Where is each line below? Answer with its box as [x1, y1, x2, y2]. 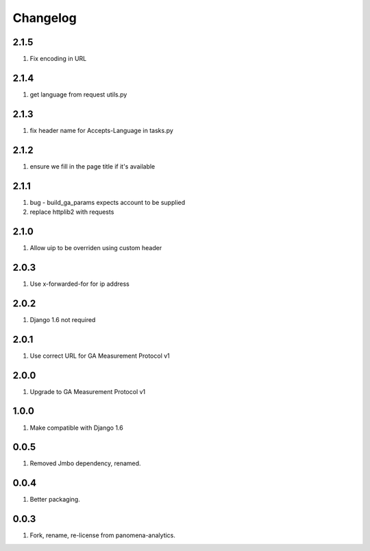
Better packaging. [29, 495, 80, 504]
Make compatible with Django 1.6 [29, 424, 123, 432]
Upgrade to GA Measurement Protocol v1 [29, 387, 146, 395]
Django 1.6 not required [29, 315, 96, 323]
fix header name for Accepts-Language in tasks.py [29, 126, 174, 134]
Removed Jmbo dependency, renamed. [29, 459, 141, 467]
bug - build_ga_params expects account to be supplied [29, 198, 186, 206]
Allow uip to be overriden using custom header [29, 243, 162, 252]
